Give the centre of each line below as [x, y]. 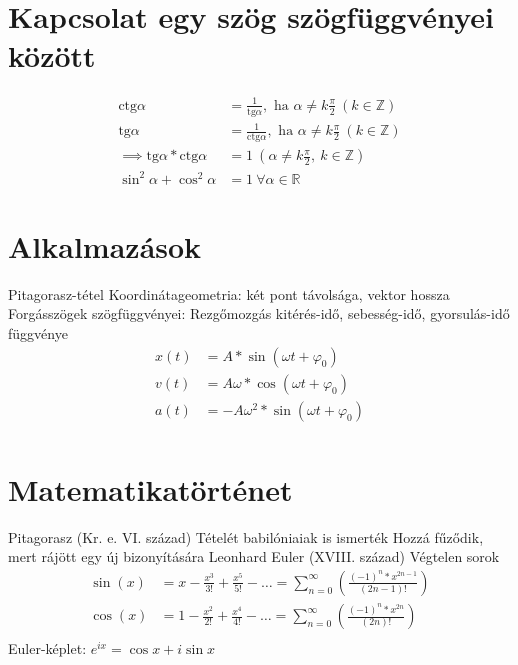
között [52, 55]
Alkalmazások [105, 245]
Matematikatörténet [150, 488]
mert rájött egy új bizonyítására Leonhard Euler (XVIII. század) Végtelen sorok [254, 556]
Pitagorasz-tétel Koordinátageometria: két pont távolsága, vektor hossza [229, 293]
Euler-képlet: [47, 648]
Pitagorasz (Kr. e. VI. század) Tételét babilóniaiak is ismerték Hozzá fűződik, [246, 536]
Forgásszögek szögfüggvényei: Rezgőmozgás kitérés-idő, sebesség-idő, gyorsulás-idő [259, 313]
